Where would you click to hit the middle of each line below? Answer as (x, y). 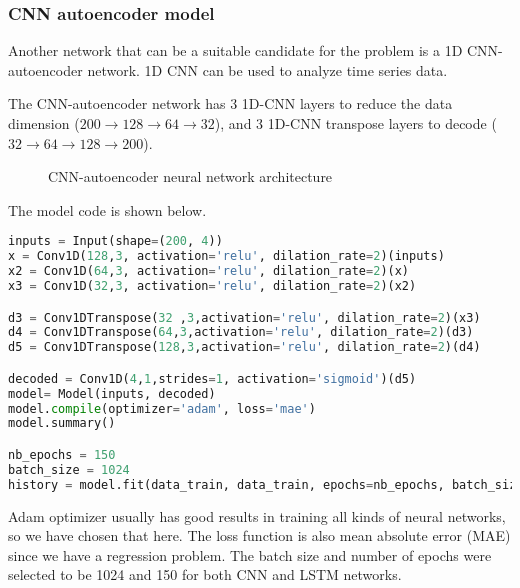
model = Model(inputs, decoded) (112, 393)
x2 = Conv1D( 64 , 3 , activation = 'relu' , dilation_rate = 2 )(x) (209, 271)
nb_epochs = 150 (62, 454)
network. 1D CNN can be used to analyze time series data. (267, 69)
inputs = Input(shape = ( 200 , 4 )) (115, 241)
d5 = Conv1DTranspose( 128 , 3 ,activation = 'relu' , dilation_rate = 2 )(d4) (244, 347)
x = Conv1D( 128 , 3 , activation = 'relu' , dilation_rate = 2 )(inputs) (226, 256)
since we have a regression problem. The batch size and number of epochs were (250, 554)
